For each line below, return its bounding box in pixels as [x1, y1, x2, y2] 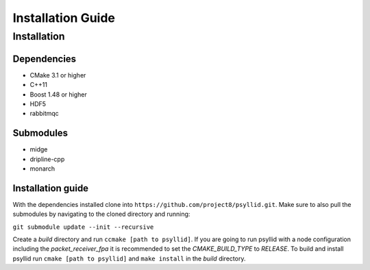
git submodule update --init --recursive [12, 223, 154, 231]
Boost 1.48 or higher [29, 90, 87, 99]
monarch [29, 164, 56, 173]
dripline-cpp [29, 155, 65, 163]
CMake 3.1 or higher [29, 71, 86, 79]
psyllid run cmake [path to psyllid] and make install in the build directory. [12, 254, 246, 262]
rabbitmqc [29, 110, 60, 118]
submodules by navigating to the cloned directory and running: [12, 210, 190, 219]
